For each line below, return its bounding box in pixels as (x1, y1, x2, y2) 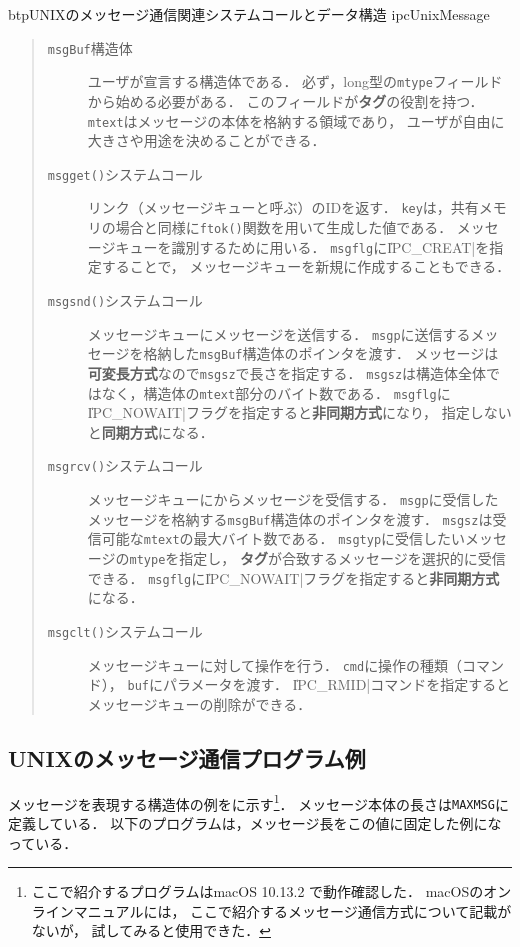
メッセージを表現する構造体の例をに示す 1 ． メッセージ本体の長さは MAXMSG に (8, 790, 509, 814)
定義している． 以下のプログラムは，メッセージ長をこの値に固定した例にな (8, 813, 502, 834)
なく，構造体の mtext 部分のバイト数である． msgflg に (101, 382, 451, 403)
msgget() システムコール (47, 163, 203, 184)
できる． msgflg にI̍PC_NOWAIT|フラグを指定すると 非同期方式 (87, 567, 500, 588)
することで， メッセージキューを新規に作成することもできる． (101, 256, 511, 277)
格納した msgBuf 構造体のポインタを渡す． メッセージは (143, 343, 499, 364)
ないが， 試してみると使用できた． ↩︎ (31, 920, 271, 941)
